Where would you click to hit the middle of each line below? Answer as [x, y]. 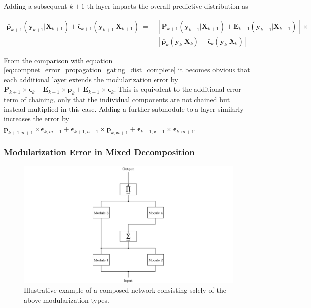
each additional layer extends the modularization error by [91, 79]
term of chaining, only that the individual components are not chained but [117, 99]
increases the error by [37, 119]
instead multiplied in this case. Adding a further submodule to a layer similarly [124, 109]
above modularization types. [66, 299]
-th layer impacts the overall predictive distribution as [166, 6]
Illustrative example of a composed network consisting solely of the [125, 290]
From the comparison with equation [58, 60]
